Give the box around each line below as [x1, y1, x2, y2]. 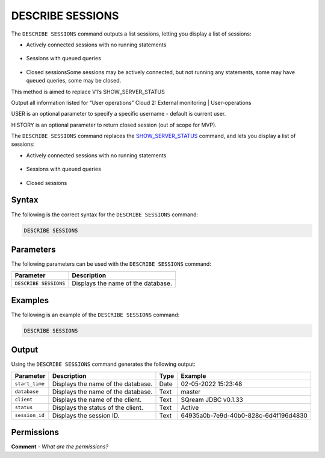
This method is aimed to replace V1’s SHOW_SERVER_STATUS [11, 88, 165, 95]
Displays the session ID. [52, 411, 120, 419]
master [181, 387, 201, 396]
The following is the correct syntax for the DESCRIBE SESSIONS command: [11, 211, 199, 218]
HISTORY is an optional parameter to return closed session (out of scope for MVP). [11, 121, 217, 128]
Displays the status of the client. [52, 403, 144, 412]
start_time [14, 380, 45, 387]
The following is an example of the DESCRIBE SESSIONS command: [11, 311, 180, 318]
